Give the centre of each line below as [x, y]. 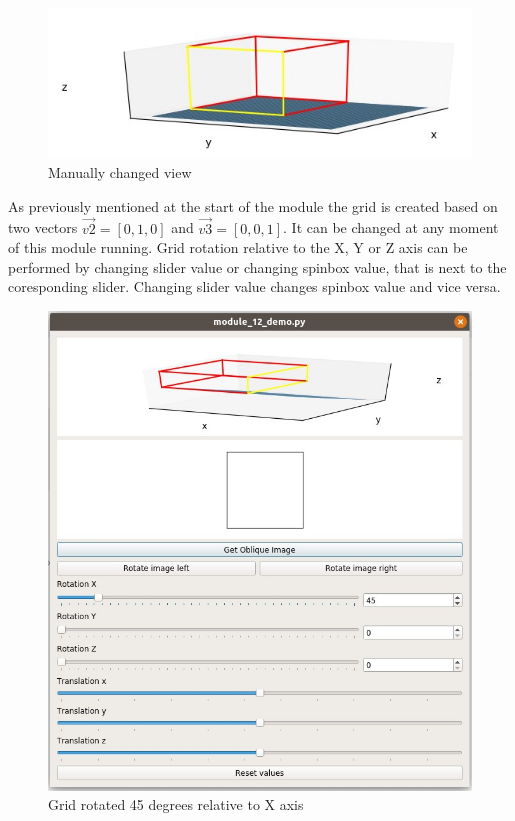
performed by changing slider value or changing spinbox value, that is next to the [257, 266]
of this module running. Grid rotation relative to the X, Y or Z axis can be [238, 247]
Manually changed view [120, 172]
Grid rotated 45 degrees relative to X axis [176, 804]
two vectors [43, 227]
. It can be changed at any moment [391, 227]
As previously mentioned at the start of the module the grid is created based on [253, 205]
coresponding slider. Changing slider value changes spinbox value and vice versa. [254, 286]
